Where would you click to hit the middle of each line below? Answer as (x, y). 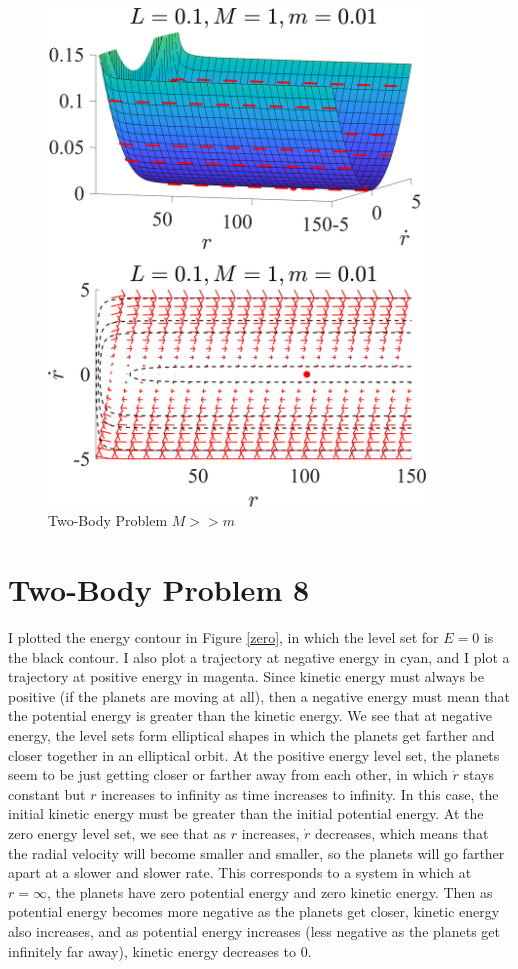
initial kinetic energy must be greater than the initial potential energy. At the (246, 813)
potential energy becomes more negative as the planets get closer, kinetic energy (254, 911)
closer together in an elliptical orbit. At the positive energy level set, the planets (254, 754)
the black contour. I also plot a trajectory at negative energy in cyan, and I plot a (259, 656)
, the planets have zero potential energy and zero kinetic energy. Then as (269, 891)
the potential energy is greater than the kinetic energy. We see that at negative (250, 715)
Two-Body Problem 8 (159, 589)
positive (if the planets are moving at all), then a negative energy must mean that (259, 695)
